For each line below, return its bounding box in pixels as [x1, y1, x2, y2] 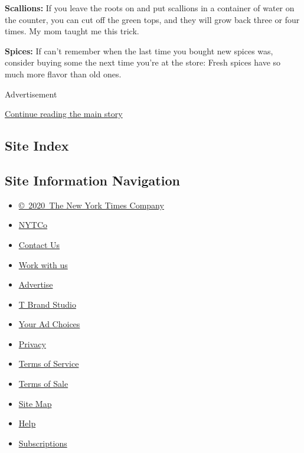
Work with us [18, 258, 68, 271]
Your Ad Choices [18, 318, 80, 330]
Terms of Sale [18, 377, 68, 390]
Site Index [5, 136, 69, 155]
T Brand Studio [18, 298, 76, 310]
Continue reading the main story [5, 107, 123, 120]
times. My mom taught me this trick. [5, 25, 139, 37]
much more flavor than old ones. [5, 67, 122, 80]
